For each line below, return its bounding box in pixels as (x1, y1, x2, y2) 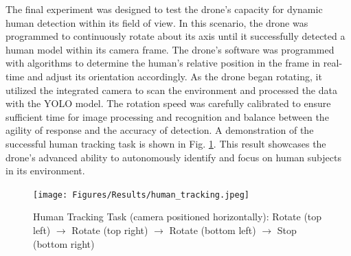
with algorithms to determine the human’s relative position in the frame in (5, 56, 321, 70)
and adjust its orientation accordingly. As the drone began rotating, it (27, 69, 322, 83)
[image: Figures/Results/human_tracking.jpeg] (33, 189, 249, 200)
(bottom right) (33, 236, 95, 251)
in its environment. (5, 163, 85, 178)
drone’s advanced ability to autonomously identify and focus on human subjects (5, 150, 341, 164)
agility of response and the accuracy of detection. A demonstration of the (5, 123, 314, 137)
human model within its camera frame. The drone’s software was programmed (5, 42, 335, 56)
